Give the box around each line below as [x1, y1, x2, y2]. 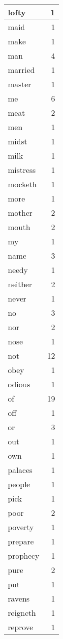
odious [8, 378, 30, 390]
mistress [8, 164, 36, 175]
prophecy [8, 550, 39, 561]
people [8, 478, 30, 490]
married [8, 64, 35, 75]
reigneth [8, 607, 36, 618]
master [8, 78, 31, 90]
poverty [8, 521, 34, 533]
